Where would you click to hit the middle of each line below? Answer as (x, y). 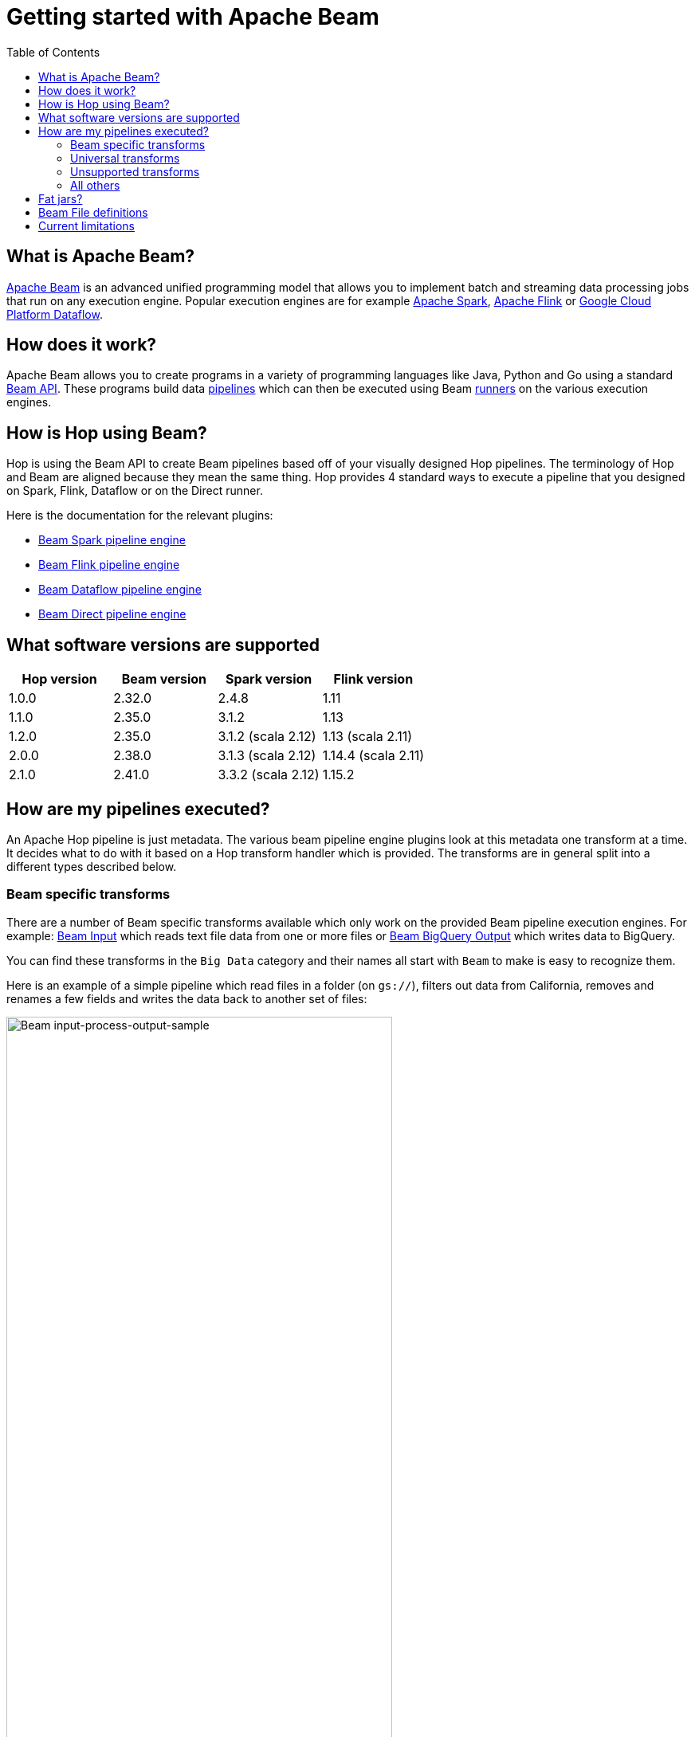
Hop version (59, 679)
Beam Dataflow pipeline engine (120, 590)
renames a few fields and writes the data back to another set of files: (187, 998)
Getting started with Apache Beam (193, 17)
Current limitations (86, 225)
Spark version (269, 679)
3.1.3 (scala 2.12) (267, 756)
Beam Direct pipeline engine (112, 614)
